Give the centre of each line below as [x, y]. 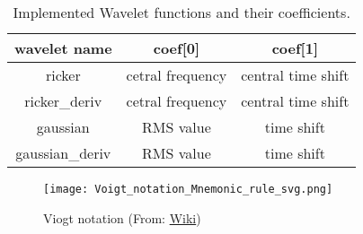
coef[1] [295, 48]
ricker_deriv [63, 101]
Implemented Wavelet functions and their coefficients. [181, 12]
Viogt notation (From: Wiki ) [122, 217]
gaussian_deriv [63, 153]
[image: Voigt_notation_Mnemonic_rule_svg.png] [188, 189]
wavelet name [63, 48]
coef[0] [177, 48]
